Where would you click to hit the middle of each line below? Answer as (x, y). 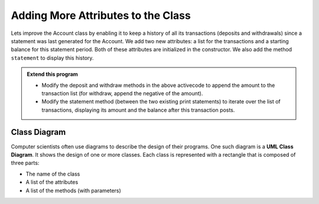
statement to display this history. (52, 58)
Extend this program (52, 75)
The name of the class (53, 174)
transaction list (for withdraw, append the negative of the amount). (122, 93)
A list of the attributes (52, 182)
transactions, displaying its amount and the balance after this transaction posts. (138, 110)
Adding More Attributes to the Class (101, 15)
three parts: (25, 163)
